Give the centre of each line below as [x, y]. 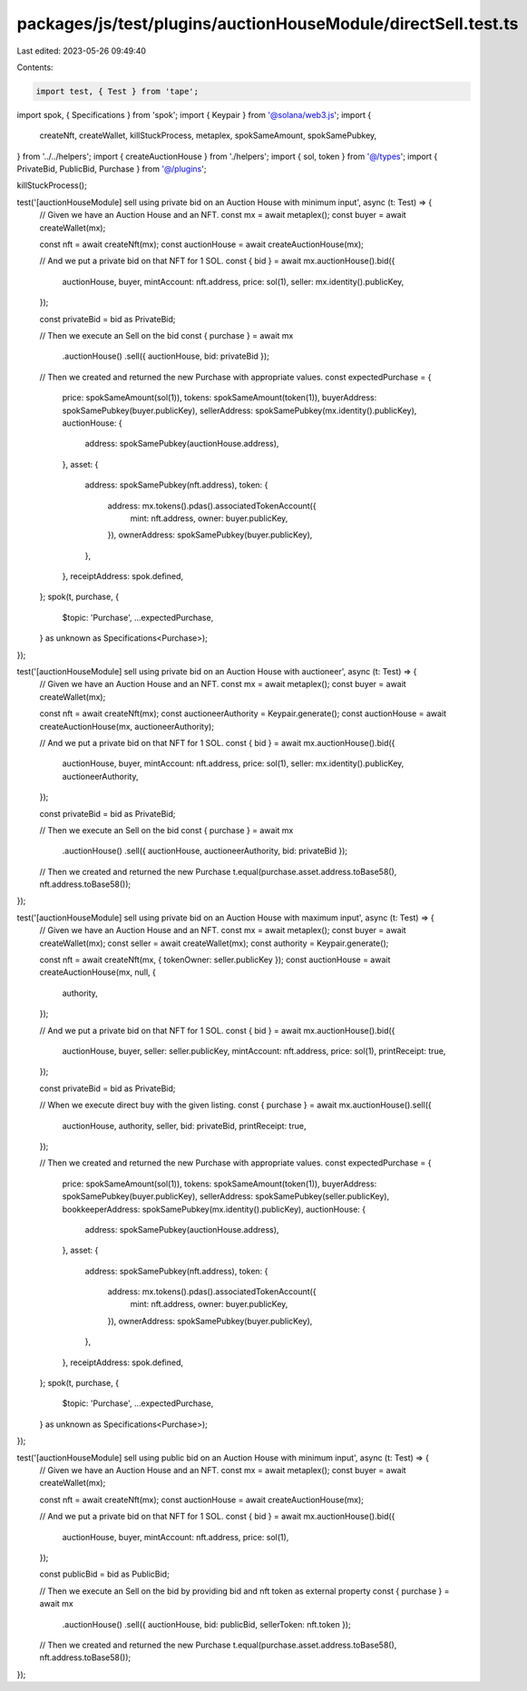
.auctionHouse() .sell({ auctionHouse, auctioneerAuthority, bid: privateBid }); [205, 851]
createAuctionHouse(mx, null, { [98, 972]
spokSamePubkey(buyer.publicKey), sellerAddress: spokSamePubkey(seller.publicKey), [226, 1196]
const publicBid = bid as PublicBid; [104, 1574]
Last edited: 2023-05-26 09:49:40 [82, 51]
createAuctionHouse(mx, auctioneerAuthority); [127, 726]
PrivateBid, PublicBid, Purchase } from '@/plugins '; [112, 169]
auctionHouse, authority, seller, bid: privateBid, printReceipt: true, [184, 1126]
